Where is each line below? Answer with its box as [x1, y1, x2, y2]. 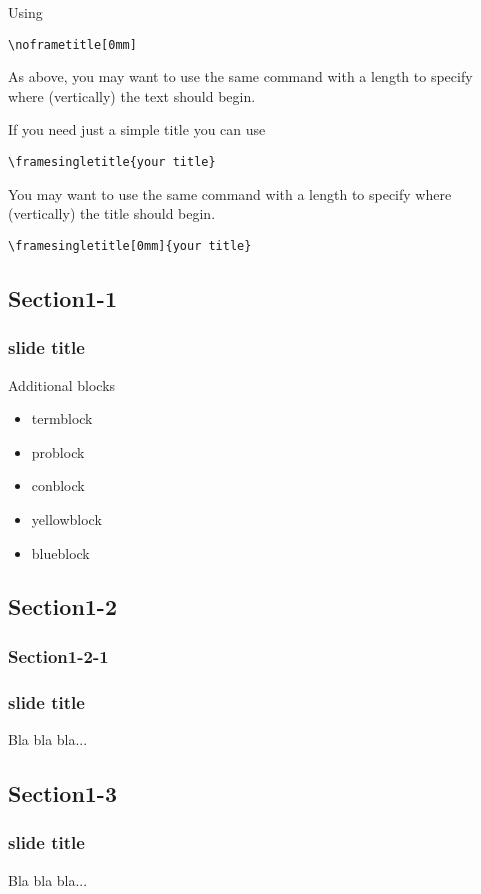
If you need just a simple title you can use [8, 119, 266, 140]
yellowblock [31, 508, 102, 529]
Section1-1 [8, 282, 117, 313]
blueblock [31, 542, 90, 563]
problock [31, 441, 85, 462]
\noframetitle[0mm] [8, 37, 137, 52]
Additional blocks [8, 374, 116, 395]
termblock [31, 408, 93, 429]
